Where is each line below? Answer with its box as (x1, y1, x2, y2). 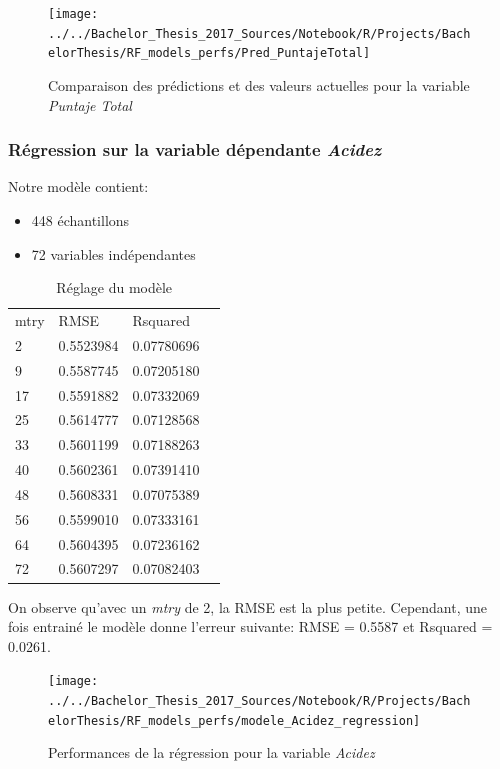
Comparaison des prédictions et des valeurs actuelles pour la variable (48, 74, 470, 95)
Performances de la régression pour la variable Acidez (48, 742, 375, 763)
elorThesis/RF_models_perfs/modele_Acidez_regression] (48, 713, 421, 728)
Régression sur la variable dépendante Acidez (8, 137, 381, 162)
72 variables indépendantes (31, 243, 196, 264)
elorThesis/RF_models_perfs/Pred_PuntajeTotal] (48, 46, 371, 61)
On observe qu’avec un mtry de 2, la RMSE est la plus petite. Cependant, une (8, 596, 488, 617)
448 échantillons (31, 209, 130, 230)
